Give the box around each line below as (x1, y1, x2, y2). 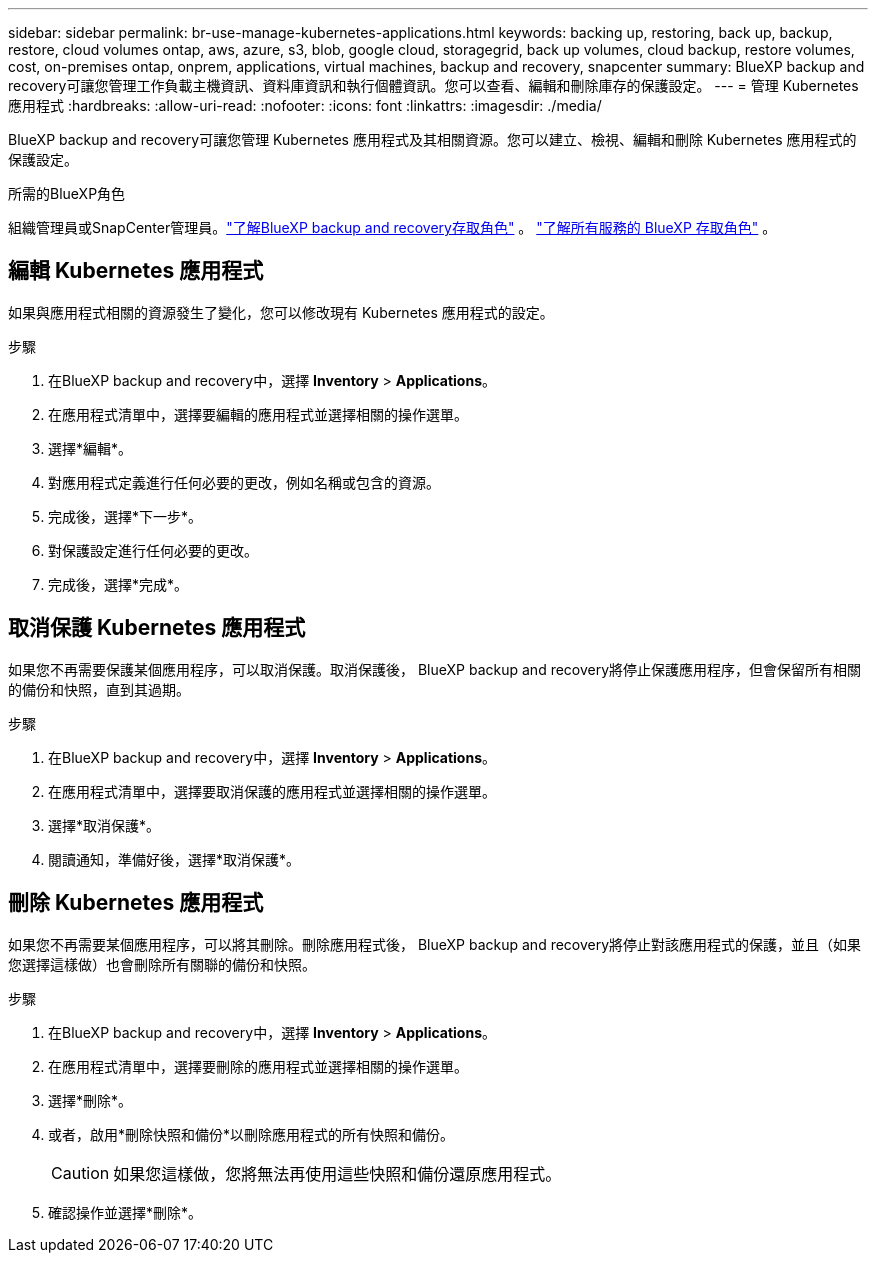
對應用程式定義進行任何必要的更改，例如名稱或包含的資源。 (48, 473, 440, 491)
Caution (51, 1162, 110, 1183)
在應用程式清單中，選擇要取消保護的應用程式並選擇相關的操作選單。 (48, 782, 496, 800)
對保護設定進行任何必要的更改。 (48, 541, 258, 559)
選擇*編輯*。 (48, 439, 133, 457)
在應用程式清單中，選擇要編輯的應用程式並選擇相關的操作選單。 (48, 405, 468, 423)
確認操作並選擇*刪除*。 (48, 1203, 203, 1221)
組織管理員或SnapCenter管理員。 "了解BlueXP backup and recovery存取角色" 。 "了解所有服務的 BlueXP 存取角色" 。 (8, 219, 777, 236)
